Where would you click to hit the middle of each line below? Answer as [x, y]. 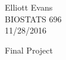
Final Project [29, 50]
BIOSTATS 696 [33, 19]
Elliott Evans [29, 7]
